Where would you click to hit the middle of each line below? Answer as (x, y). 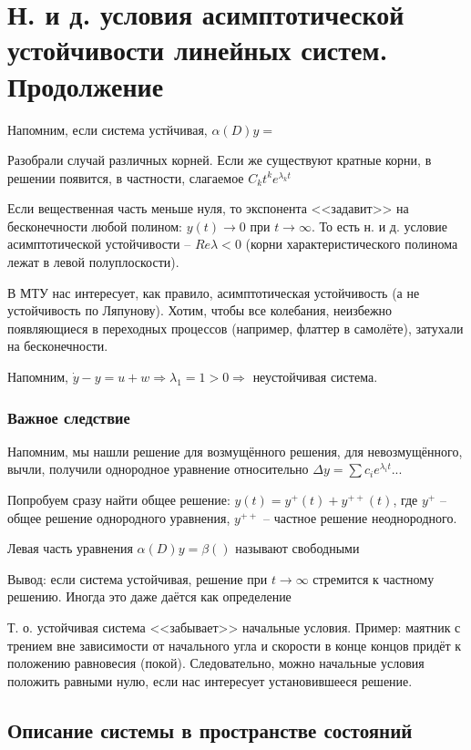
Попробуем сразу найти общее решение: (119, 500)
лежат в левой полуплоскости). (93, 262)
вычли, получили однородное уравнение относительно (158, 469)
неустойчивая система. (315, 377)
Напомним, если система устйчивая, (108, 129)
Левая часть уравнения (70, 548)
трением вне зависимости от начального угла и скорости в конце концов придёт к (235, 645)
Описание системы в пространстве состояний (210, 729)
